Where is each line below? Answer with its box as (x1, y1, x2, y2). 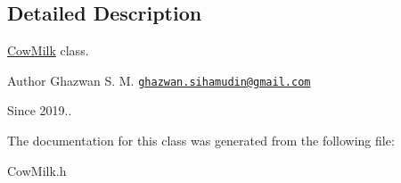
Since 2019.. (7, 101, 72, 120)
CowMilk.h (7, 161, 67, 179)
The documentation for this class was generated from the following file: (7, 131, 395, 150)
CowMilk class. (7, 41, 89, 60)
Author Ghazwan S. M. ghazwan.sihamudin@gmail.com (7, 71, 311, 89)
